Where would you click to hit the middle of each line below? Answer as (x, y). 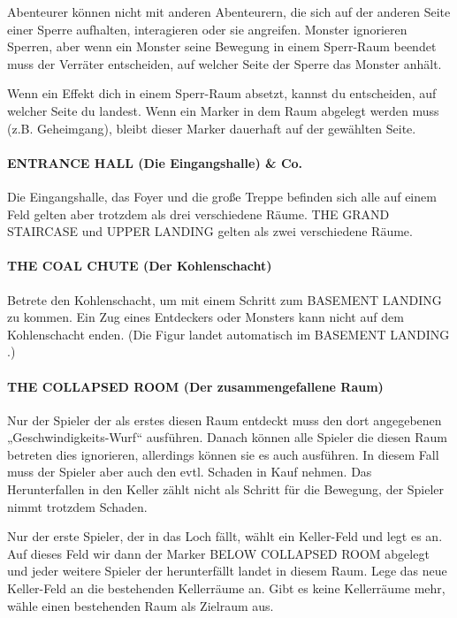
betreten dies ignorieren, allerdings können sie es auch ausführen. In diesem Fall (223, 454)
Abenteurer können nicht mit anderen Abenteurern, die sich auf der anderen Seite (229, 11)
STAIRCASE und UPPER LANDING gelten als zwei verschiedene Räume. (210, 231)
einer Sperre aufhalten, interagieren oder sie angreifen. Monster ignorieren (207, 29)
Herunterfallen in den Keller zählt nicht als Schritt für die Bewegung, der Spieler (226, 489)
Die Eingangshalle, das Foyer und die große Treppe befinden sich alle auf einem (222, 196)
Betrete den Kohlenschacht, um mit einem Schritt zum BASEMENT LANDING (225, 299)
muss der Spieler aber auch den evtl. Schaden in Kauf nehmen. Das (190, 472)
